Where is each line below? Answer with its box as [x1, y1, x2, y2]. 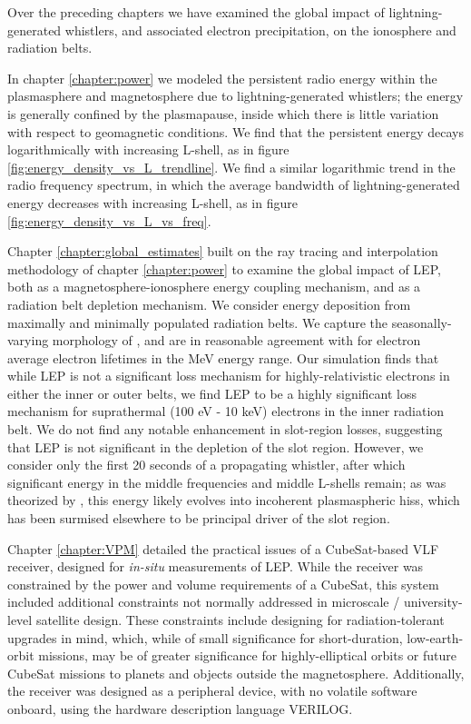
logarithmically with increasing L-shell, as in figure [7, 140, 289, 159]
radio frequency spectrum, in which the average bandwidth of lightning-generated [7, 175, 460, 194]
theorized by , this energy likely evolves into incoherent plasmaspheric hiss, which [7, 491, 460, 510]
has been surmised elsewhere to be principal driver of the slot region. [7, 509, 390, 528]
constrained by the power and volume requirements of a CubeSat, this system [7, 574, 439, 593]
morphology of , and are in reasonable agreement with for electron [52, 331, 421, 350]
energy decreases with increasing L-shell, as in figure [7, 193, 298, 212]
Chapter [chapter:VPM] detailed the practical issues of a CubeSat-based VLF [7, 539, 439, 558]
